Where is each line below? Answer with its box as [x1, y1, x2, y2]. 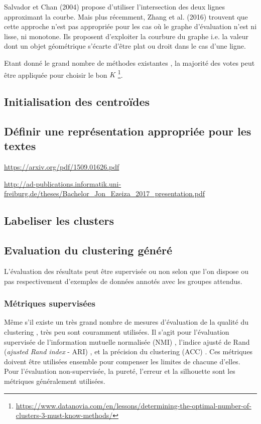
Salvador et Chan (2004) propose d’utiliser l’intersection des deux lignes [4, 2, 225, 12]
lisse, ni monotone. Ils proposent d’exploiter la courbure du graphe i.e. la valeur [4, 31, 249, 41]
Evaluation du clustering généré [4, 242, 173, 258]
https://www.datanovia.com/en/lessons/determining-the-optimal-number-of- [16, 400, 251, 410]
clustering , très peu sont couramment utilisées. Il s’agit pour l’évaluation [4, 326, 229, 337]
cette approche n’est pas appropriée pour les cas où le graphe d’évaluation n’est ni [4, 21, 257, 32]
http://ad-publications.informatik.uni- [4, 178, 121, 189]
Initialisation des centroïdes [4, 94, 150, 109]
